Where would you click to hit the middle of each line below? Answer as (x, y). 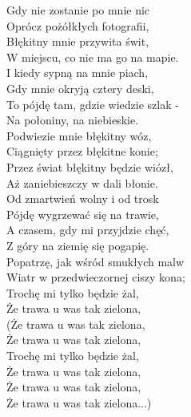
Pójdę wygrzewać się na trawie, (83, 214)
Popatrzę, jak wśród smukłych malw (95, 261)
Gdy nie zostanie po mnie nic (78, 10)
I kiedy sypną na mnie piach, (78, 73)
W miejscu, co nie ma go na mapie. (93, 57)
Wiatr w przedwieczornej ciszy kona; (96, 277)
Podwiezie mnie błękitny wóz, (79, 135)
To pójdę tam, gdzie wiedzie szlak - (93, 104)
